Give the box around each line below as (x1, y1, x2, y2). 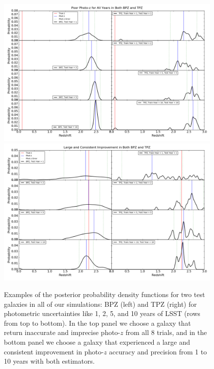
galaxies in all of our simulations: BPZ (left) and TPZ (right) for (4, 299, 197, 309)
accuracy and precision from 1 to (109, 346, 207, 356)
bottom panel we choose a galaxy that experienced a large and (4, 336, 190, 347)
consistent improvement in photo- (4, 346, 104, 356)
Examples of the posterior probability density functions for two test (4, 289, 205, 299)
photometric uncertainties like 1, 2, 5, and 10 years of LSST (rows (4, 308, 200, 318)
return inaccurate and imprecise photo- (4, 327, 121, 337)
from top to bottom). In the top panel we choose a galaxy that (4, 317, 191, 328)
